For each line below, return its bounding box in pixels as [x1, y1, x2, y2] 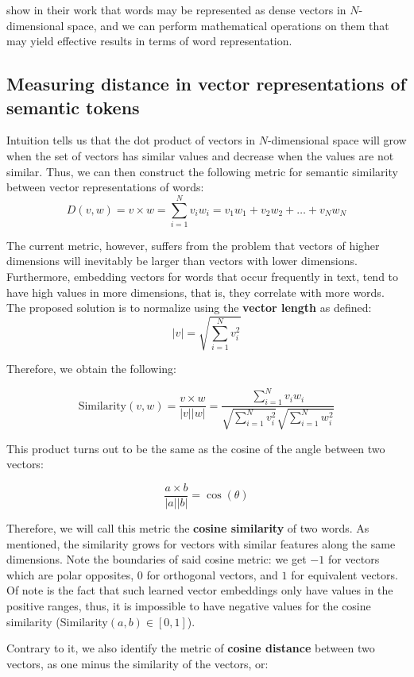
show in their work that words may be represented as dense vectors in [6, 2, 346, 17]
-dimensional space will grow [267, 132, 407, 148]
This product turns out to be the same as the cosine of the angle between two [6, 440, 385, 456]
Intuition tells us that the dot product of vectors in [6, 132, 255, 148]
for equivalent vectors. [291, 566, 398, 583]
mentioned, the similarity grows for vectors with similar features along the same [6, 535, 396, 552]
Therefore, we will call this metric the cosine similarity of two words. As [6, 519, 370, 536]
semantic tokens [6, 94, 140, 119]
